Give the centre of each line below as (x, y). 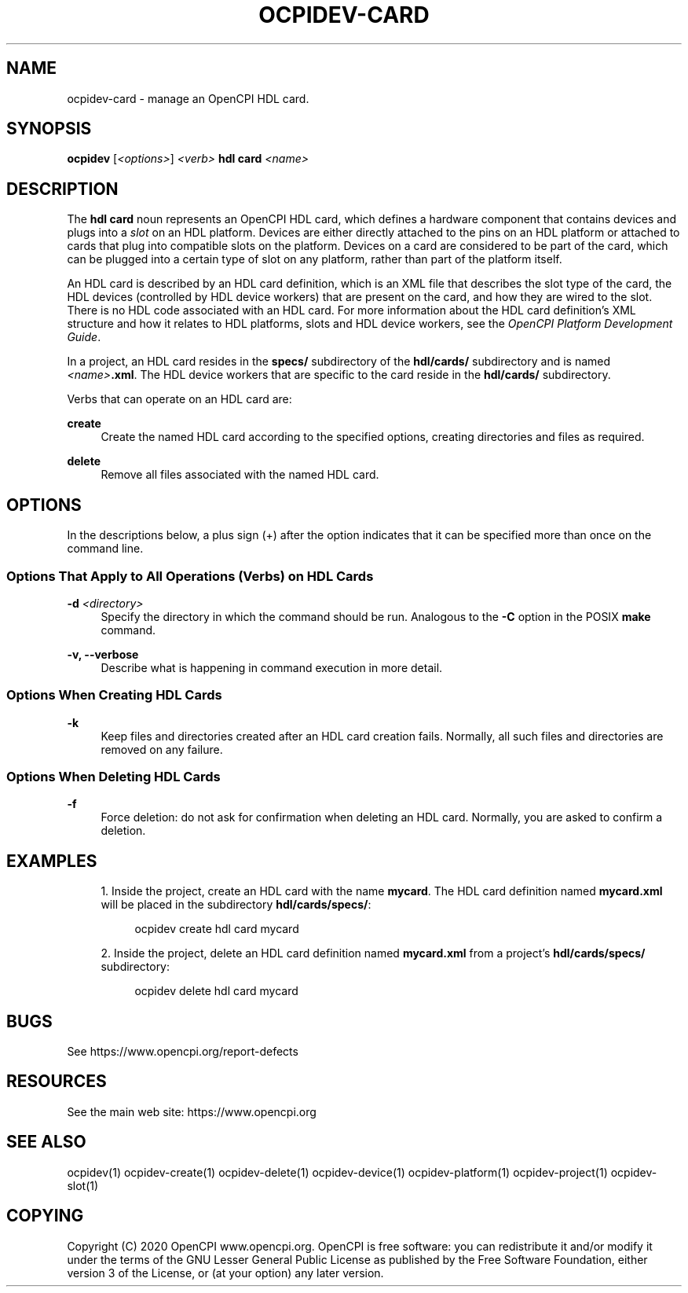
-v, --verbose (103, 654)
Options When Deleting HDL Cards (113, 777)
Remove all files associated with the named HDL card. (240, 475)
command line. (105, 549)
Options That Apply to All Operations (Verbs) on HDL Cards (190, 576)
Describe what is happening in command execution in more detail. (272, 667)
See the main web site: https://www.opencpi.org (192, 1111)
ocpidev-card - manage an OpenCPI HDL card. (188, 98)
